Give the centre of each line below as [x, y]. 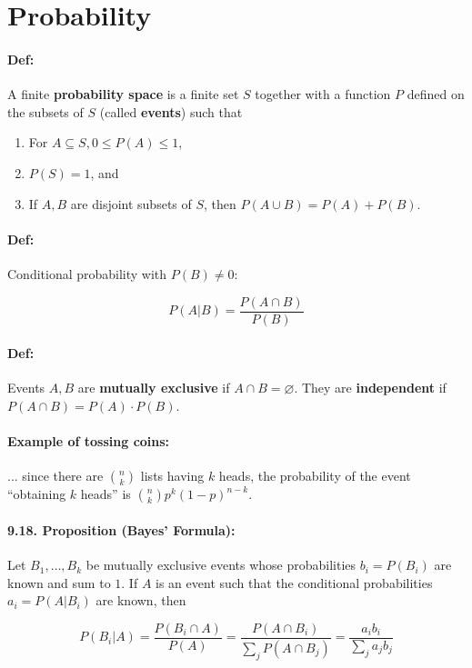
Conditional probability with [87, 273]
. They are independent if [370, 388]
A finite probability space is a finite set [123, 94]
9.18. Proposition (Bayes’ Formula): [121, 529]
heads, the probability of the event [315, 476]
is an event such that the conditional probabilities [294, 582]
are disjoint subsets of [131, 203]
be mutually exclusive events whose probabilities [221, 565]
